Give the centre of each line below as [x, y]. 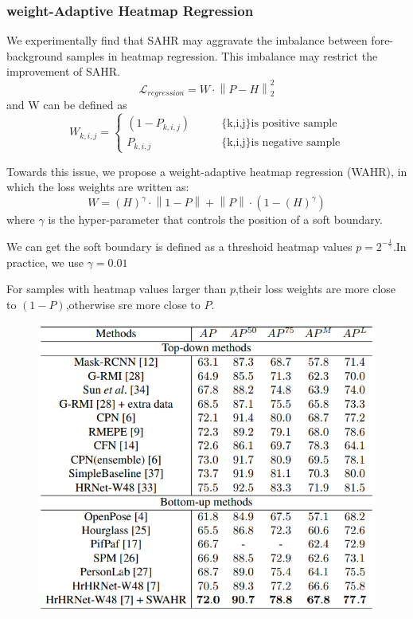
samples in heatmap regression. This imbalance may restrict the [222, 55]
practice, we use [45, 262]
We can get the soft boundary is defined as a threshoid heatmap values [179, 246]
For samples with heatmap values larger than [117, 289]
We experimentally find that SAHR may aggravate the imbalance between [187, 40]
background [35, 55]
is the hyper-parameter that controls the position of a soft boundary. [215, 219]
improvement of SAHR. [63, 71]
